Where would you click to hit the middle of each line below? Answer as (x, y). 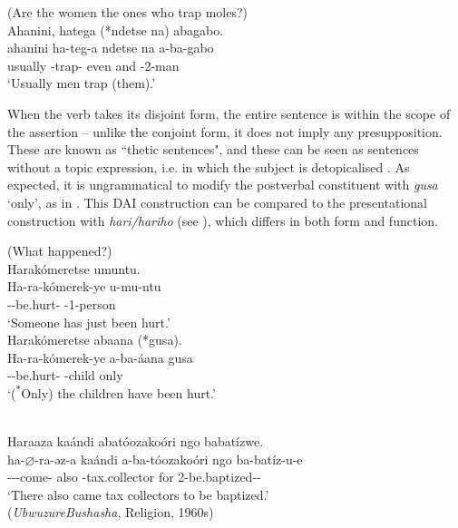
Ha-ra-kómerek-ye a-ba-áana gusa (100, 357)
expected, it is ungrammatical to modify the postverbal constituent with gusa (223, 185)
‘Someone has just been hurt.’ (89, 322)
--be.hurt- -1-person (62, 303)
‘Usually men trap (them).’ (82, 83)
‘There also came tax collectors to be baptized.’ (138, 494)
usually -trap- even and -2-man (93, 65)
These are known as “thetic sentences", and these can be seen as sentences (213, 149)
